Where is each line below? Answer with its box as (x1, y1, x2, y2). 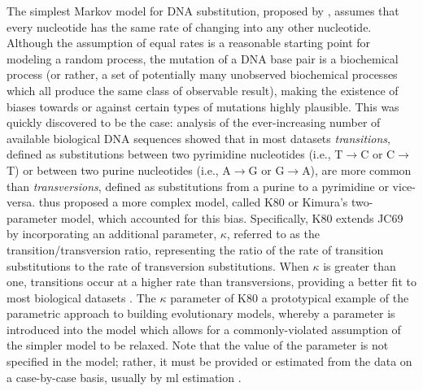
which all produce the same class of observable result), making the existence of (7, 81, 399, 98)
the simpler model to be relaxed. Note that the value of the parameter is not (7, 337, 389, 354)
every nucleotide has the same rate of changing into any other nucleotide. (7, 18, 372, 35)
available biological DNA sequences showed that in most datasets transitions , (7, 129, 390, 146)
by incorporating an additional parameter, (7, 225, 217, 242)
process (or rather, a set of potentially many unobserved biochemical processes (7, 66, 398, 83)
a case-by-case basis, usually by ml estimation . (7, 368, 242, 385)
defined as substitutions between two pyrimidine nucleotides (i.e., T (7, 146, 343, 163)
